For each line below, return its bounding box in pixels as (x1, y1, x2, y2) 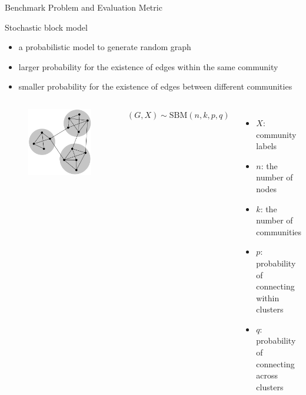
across (256, 369, 278, 381)
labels (256, 140, 277, 152)
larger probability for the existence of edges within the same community (18, 60, 278, 73)
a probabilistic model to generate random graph (18, 41, 191, 53)
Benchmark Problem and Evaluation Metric (5, 1, 162, 13)
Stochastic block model (5, 21, 88, 33)
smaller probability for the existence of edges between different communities (18, 80, 292, 93)
